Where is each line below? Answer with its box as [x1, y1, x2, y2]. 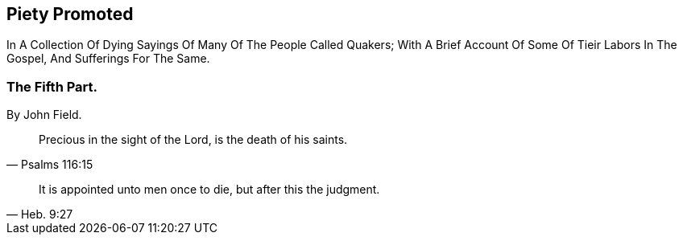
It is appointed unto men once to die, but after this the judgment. [39, 182, 380, 197]
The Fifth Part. [6, 78, 98, 95]
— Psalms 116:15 [6, 157, 93, 172]
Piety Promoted [6, 4, 134, 24]
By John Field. [6, 108, 82, 122]
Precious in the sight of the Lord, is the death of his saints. [39, 133, 348, 147]
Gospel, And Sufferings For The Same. [6, 51, 210, 66]
